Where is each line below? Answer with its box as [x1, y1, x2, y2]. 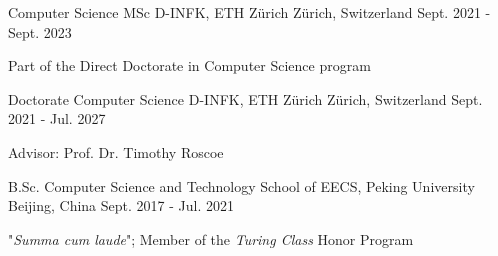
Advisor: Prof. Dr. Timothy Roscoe [8, 141, 224, 162]
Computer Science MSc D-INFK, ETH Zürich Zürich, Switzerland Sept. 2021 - [8, 2, 491, 22]
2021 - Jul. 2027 [8, 108, 106, 129]
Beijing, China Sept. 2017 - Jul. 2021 [8, 195, 234, 216]
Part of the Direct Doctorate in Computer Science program [8, 55, 371, 76]
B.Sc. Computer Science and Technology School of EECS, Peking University [8, 175, 475, 196]
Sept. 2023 [8, 21, 72, 42]
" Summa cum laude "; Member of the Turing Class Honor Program [8, 228, 414, 249]
